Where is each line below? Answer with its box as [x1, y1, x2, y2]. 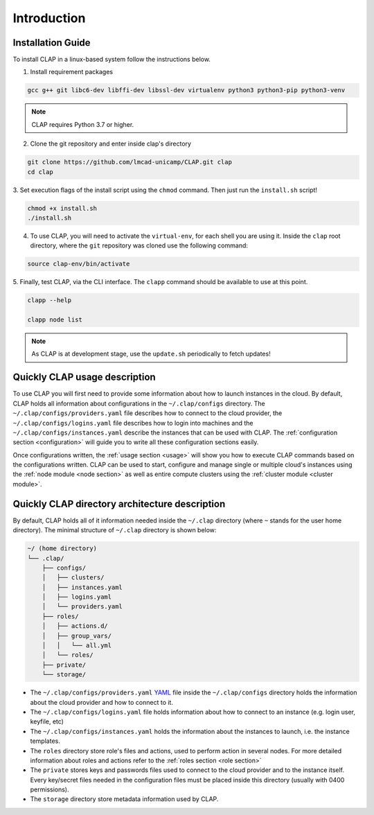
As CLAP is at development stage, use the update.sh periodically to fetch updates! [31, 350, 271, 358]
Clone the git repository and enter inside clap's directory [30, 139, 192, 148]
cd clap [27, 168, 53, 176]
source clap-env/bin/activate [27, 260, 130, 268]
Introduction [12, 10, 86, 26]
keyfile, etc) [30, 717, 64, 726]
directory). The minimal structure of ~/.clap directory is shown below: [12, 526, 217, 534]
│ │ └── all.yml [42, 642, 112, 649]
